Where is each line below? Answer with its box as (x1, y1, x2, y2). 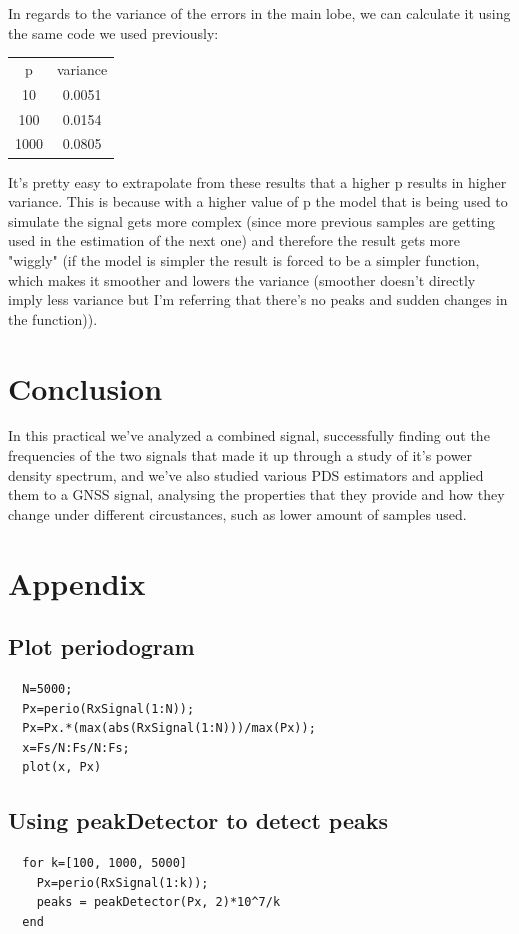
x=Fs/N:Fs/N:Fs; (22, 740, 130, 755)
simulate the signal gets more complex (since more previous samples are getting (8, 210, 496, 231)
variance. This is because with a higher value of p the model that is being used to (8, 191, 508, 212)
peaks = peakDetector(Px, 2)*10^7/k (36, 895, 281, 910)
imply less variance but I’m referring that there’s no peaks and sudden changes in (8, 289, 508, 310)
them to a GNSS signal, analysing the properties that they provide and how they (8, 484, 505, 505)
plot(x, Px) (22, 760, 102, 775)
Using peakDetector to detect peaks (8, 805, 389, 836)
